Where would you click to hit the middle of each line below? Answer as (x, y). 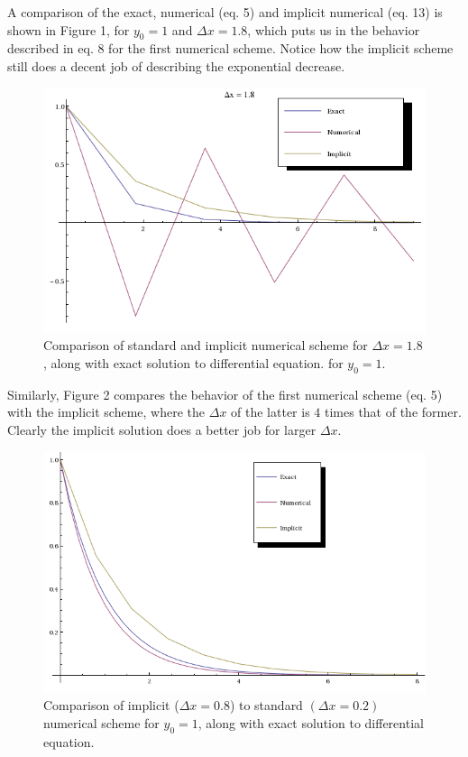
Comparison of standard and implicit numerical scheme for (206, 345)
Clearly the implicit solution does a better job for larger (162, 430)
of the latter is (271, 412)
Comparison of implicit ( (111, 705)
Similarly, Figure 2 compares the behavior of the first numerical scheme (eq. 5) (225, 394)
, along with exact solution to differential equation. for (193, 363)
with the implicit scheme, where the (106, 412)
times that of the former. (393, 412)
